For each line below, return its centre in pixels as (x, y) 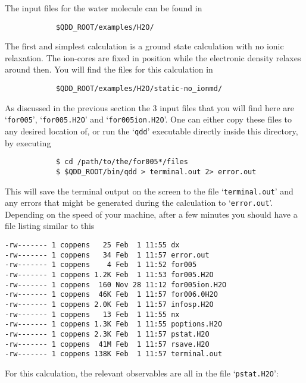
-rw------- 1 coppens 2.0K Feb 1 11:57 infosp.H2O (109, 304)
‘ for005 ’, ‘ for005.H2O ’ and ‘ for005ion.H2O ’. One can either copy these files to (148, 119)
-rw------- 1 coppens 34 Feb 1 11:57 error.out (107, 255)
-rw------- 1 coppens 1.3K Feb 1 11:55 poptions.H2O (114, 324)
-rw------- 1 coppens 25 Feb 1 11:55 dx (92, 245)
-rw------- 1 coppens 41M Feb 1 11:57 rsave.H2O (107, 344)
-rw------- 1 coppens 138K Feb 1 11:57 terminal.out (114, 354)
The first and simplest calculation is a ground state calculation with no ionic (144, 46)
